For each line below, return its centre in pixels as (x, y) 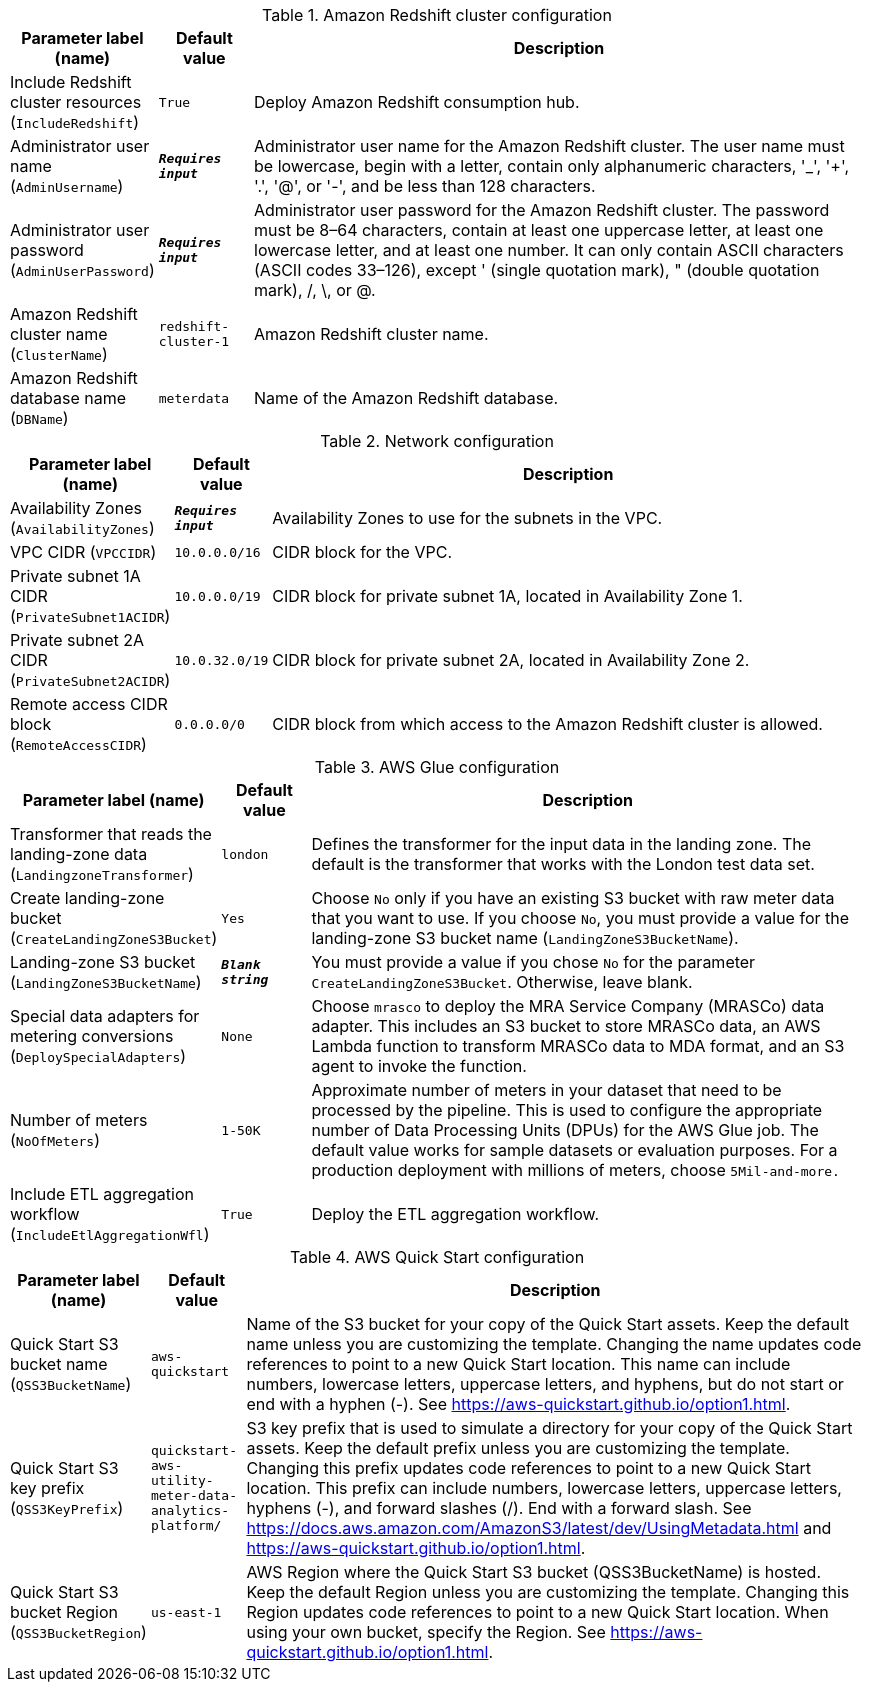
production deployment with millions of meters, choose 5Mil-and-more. (575, 1170)
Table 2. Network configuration (437, 441)
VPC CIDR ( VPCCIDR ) (83, 552)
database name (68, 398)
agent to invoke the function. (419, 1066)
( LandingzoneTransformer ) (102, 874)
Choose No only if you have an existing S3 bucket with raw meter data (573, 898)
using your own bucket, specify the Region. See (426, 1632)
